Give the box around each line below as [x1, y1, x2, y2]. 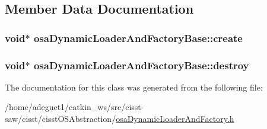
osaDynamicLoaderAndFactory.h [116, 112, 234, 125]
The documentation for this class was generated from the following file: [5, 80, 263, 93]
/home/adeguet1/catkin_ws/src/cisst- [5, 101, 144, 113]
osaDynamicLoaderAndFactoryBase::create [33, 30, 243, 45]
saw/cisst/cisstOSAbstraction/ [5, 112, 116, 125]
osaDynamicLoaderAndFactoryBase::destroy [33, 57, 249, 72]
